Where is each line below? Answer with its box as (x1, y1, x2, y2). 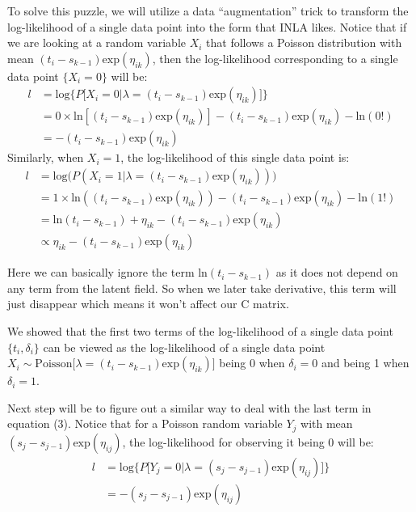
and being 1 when (321, 354, 410, 371)
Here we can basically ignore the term (7, 264, 195, 281)
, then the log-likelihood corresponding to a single (152, 49, 398, 66)
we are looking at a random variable (7, 34, 187, 51)
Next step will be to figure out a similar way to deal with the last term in (7, 399, 372, 416)
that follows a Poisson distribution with (206, 34, 402, 51)
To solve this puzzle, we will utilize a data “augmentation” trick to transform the (7, 2, 409, 19)
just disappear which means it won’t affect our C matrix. (7, 295, 289, 312)
